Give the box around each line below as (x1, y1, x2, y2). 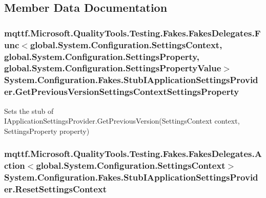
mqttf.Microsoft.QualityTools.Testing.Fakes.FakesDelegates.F (4, 26, 261, 39)
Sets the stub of (4, 105, 54, 116)
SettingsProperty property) (4, 125, 90, 136)
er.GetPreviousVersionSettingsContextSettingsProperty (4, 85, 239, 98)
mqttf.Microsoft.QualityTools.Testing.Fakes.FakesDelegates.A (4, 147, 262, 160)
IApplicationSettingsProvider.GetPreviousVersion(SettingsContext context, (4, 115, 240, 126)
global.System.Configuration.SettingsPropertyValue (4, 62, 221, 74)
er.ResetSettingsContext (4, 183, 107, 195)
